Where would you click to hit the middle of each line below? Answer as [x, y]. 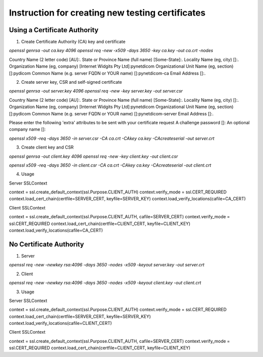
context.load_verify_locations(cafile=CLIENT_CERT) [60, 323]
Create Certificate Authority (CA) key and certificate [73, 42]
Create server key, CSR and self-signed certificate [72, 82]
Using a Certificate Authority [54, 30]
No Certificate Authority [47, 244]
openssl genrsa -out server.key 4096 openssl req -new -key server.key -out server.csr [96, 91]
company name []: [27, 130]
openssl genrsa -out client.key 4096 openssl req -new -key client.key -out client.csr [94, 156]
